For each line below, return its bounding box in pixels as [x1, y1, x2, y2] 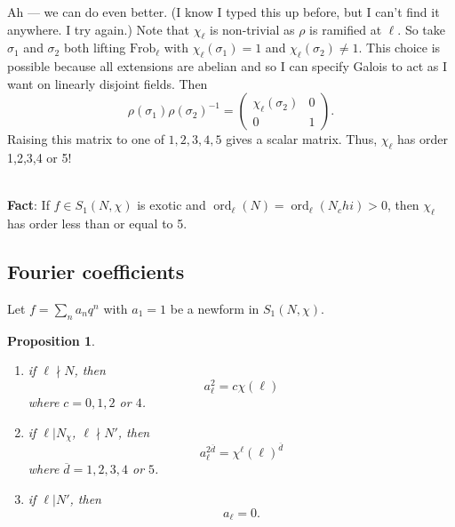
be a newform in [170, 299, 259, 317]
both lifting [63, 38, 126, 57]
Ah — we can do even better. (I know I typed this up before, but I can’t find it [7, 3, 440, 20]
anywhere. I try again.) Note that [7, 20, 190, 38]
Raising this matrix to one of [7, 130, 164, 148]
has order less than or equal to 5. [7, 214, 188, 233]
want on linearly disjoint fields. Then [7, 74, 208, 92]
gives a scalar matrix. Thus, [226, 130, 378, 148]
